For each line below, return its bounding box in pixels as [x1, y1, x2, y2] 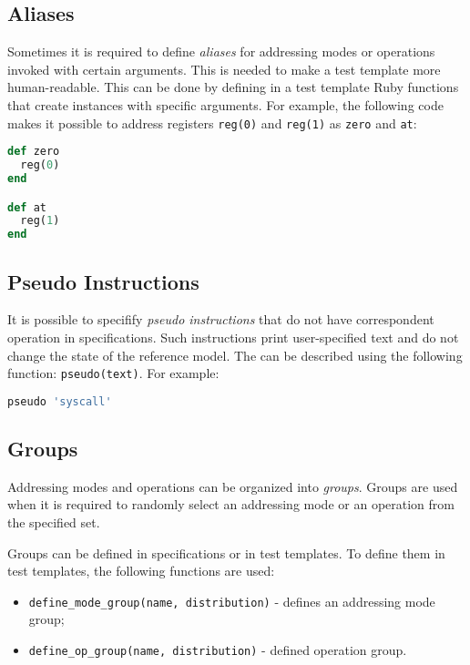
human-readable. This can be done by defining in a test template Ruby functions [7, 77, 459, 97]
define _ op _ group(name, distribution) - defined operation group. [28, 640, 407, 660]
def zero [7, 145, 60, 159]
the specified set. [7, 513, 100, 532]
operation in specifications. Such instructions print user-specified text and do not [7, 327, 459, 346]
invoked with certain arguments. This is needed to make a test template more [7, 59, 441, 78]
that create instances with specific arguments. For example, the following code [7, 95, 444, 114]
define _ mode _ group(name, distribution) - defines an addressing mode [28, 591, 435, 610]
